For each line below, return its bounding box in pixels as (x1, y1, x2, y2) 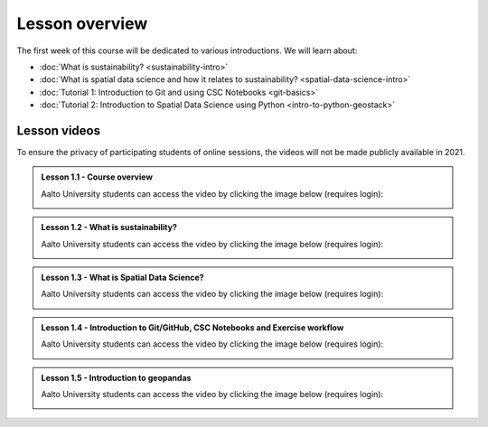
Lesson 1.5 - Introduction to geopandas (41, 372, 192, 383)
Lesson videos (16, 123, 101, 138)
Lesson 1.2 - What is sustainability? (41, 222, 178, 233)
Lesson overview (16, 14, 148, 33)
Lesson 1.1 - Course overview (41, 172, 154, 182)
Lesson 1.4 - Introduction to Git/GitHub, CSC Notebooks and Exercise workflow (41, 321, 344, 333)
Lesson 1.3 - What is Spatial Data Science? (41, 272, 204, 283)
